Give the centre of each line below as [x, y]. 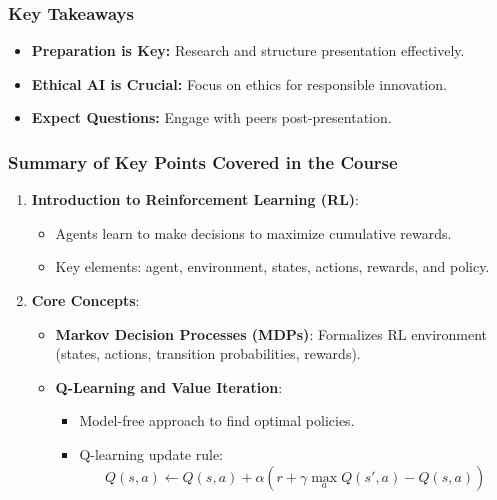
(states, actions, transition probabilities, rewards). [208, 353]
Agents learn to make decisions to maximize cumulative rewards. [253, 232]
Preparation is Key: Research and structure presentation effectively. [248, 50]
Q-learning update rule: [151, 453]
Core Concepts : [85, 300]
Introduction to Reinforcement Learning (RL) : [195, 199]
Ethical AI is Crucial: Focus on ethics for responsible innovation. [239, 83]
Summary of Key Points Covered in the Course [203, 161]
